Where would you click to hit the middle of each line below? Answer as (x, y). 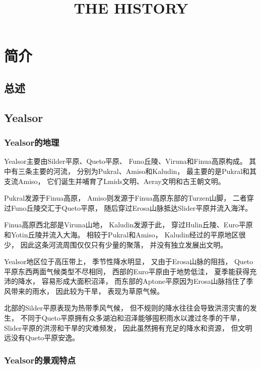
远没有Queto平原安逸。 (42, 337)
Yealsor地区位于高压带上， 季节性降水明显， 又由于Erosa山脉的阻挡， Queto (129, 261)
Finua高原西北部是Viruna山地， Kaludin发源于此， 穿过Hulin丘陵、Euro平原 (128, 225)
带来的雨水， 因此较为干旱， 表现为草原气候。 (87, 291)
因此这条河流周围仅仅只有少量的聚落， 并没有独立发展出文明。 (124, 244)
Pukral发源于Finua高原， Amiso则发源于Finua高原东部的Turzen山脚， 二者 (125, 198)
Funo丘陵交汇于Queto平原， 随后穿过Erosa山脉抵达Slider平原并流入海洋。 (132, 207)
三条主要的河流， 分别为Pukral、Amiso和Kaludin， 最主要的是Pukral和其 (137, 171)
